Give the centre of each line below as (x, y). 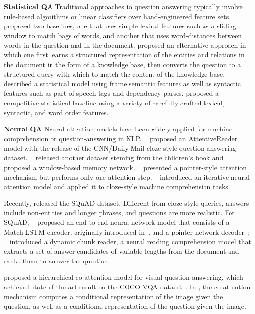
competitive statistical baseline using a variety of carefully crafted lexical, (114, 102)
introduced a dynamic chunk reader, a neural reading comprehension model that (130, 241)
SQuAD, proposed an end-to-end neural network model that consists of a (117, 222)
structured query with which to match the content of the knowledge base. (115, 74)
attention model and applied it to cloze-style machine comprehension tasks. (117, 186)
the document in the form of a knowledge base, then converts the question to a (123, 64)
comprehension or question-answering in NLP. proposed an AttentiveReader (121, 138)
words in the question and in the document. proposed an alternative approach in (125, 45)
